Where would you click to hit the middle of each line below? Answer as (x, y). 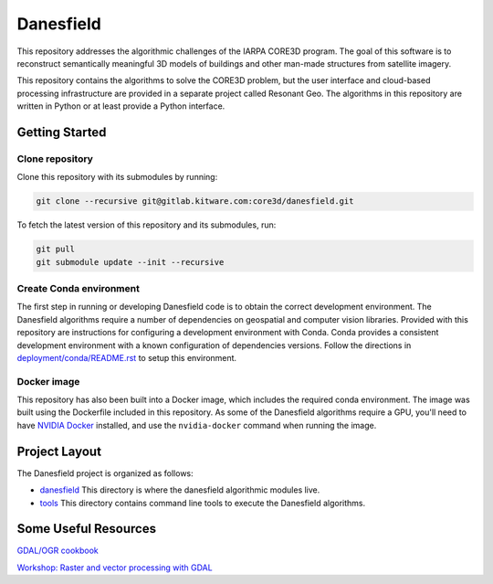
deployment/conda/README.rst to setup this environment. (127, 357)
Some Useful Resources (87, 529)
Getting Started (62, 132)
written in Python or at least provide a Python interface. (121, 106)
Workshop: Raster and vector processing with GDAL (115, 568)
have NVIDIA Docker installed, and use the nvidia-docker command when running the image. (197, 425)
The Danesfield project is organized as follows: (105, 473)
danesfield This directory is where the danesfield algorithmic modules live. (180, 490)
